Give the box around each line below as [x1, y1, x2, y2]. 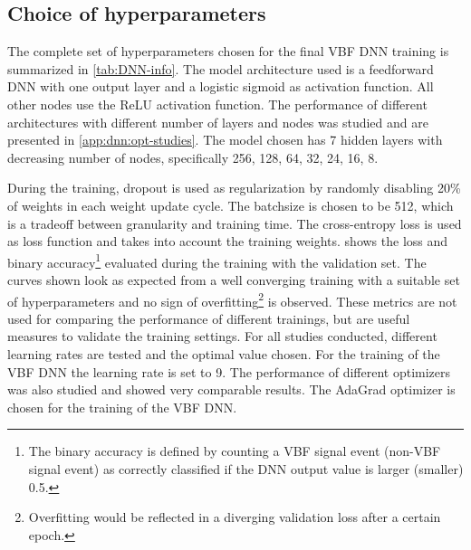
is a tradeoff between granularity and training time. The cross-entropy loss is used [7, 213, 462, 232]
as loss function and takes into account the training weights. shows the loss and [7, 232, 448, 251]
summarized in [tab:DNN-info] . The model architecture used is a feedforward [7, 59, 434, 78]
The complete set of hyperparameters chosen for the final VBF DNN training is [7, 42, 449, 61]
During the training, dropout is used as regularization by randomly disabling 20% [7, 178, 461, 197]
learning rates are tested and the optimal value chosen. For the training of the [7, 345, 440, 364]
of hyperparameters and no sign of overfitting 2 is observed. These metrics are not [7, 289, 457, 310]
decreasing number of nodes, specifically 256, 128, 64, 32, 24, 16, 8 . [7, 147, 379, 166]
